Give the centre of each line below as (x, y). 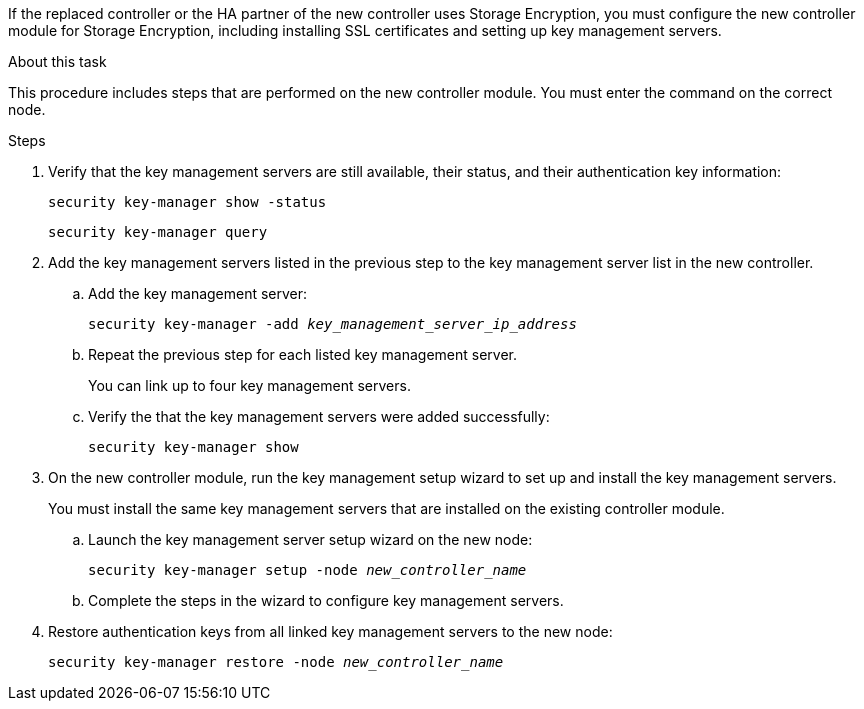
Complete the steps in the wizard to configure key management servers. (326, 600)
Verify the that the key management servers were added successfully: (319, 416)
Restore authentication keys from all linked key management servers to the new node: (330, 631)
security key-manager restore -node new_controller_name (276, 662)
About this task (57, 61)
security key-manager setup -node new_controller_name (307, 570)
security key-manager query (158, 232)
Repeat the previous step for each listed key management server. (302, 354)
